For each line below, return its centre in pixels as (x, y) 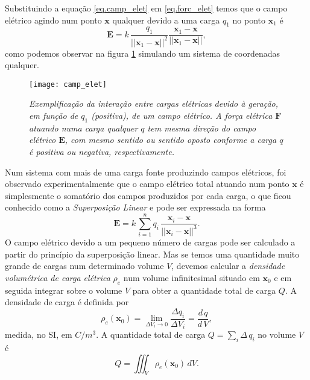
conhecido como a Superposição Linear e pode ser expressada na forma (135, 207)
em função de (54, 115)
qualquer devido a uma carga (166, 20)
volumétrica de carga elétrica (58, 277)
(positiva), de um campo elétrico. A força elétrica (182, 115)
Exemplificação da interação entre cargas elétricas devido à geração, (153, 103)
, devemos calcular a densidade (228, 266)
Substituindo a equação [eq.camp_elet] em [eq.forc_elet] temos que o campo (146, 8)
